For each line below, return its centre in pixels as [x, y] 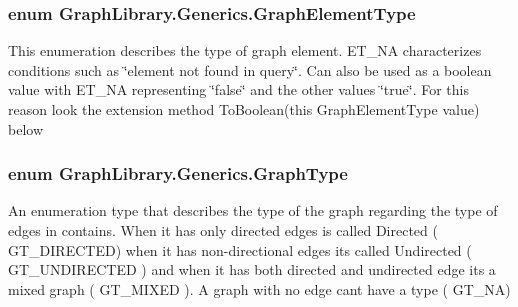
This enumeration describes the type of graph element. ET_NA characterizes [245, 50]
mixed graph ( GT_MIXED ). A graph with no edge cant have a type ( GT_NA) [259, 288]
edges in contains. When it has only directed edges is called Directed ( [223, 230]
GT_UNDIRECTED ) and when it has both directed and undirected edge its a [252, 269]
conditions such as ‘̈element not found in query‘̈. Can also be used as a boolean [250, 69]
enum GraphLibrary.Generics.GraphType [178, 173]
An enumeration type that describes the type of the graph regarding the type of [253, 210]
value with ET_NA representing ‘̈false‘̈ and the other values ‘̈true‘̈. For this [238, 89]
